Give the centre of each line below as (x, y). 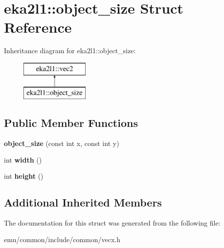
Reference (38, 27)
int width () (23, 159)
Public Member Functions (71, 123)
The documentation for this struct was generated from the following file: (112, 223)
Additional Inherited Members (83, 202)
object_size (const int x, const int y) (62, 143)
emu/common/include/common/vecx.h (62, 239)
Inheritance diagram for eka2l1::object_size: (70, 51)
